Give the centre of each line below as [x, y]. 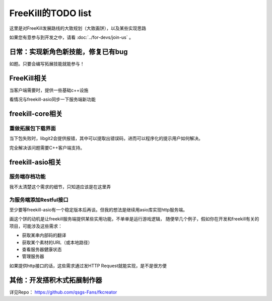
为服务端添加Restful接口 [39, 200]
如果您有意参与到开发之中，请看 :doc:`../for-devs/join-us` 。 [71, 37]
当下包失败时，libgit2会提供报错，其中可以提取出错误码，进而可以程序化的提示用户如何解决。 [106, 138]
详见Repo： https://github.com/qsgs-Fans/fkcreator [63, 292]
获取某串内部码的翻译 [44, 235]
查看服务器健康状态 [42, 249]
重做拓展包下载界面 [33, 128]
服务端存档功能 [27, 177]
